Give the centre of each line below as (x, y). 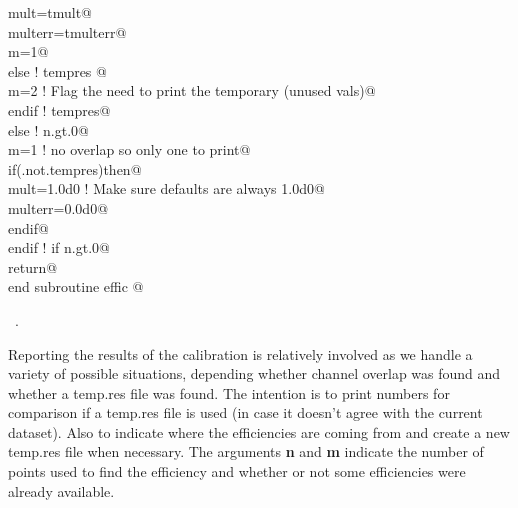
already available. (61, 490)
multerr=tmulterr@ (67, 31)
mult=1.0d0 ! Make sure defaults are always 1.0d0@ (166, 188)
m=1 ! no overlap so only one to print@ (129, 149)
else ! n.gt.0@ (48, 129)
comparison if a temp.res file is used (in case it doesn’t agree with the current (245, 412)
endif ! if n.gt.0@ (59, 247)
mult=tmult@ (50, 12)
